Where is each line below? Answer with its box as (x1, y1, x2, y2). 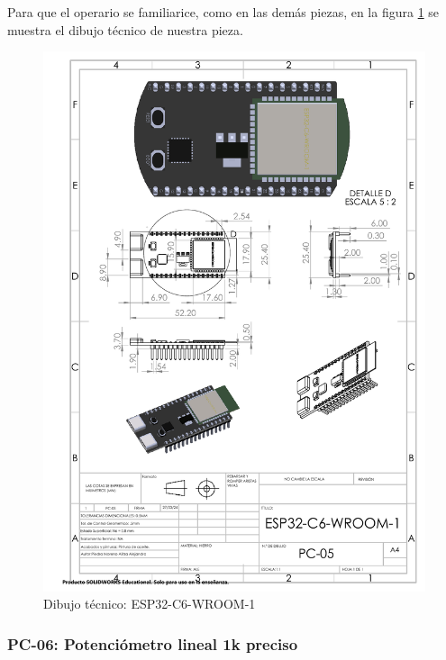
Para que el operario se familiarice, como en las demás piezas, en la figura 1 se (7, 3, 440, 21)
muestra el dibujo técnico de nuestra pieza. (7, 20, 243, 39)
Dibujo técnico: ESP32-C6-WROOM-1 (43, 594, 256, 613)
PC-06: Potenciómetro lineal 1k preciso (7, 632, 298, 655)
